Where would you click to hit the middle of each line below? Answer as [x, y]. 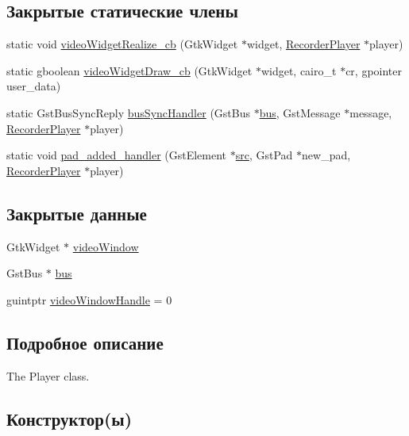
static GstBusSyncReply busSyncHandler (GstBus [128, 112]
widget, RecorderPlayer [303, 44]
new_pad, [326, 155]
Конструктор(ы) [69, 418]
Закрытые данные [77, 213]
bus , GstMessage [300, 112]
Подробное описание [85, 342]
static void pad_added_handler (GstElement [117, 155]
